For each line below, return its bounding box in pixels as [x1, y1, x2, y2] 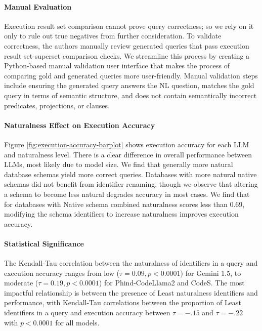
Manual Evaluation [4, 1, 72, 12]
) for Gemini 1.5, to [180, 267, 241, 278]
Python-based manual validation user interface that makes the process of [4, 60, 230, 71]
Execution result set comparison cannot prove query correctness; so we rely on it [4, 20, 254, 31]
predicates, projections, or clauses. [4, 100, 110, 110]
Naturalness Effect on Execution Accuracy [4, 119, 155, 130]
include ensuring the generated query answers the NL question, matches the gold [4, 80, 254, 91]
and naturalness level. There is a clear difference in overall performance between [4, 149, 252, 159]
